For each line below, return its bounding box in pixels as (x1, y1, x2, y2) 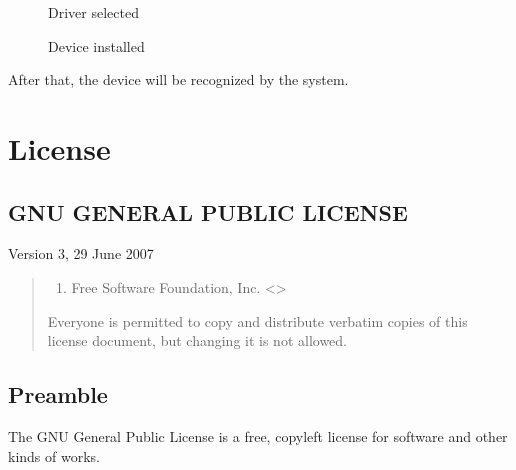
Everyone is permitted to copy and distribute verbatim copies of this (47, 310, 468, 331)
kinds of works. (8, 445, 100, 466)
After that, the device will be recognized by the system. (8, 69, 349, 90)
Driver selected (48, 2, 139, 22)
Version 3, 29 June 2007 (8, 243, 154, 264)
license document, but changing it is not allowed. (47, 330, 348, 351)
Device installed (48, 35, 145, 56)
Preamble (8, 379, 108, 410)
